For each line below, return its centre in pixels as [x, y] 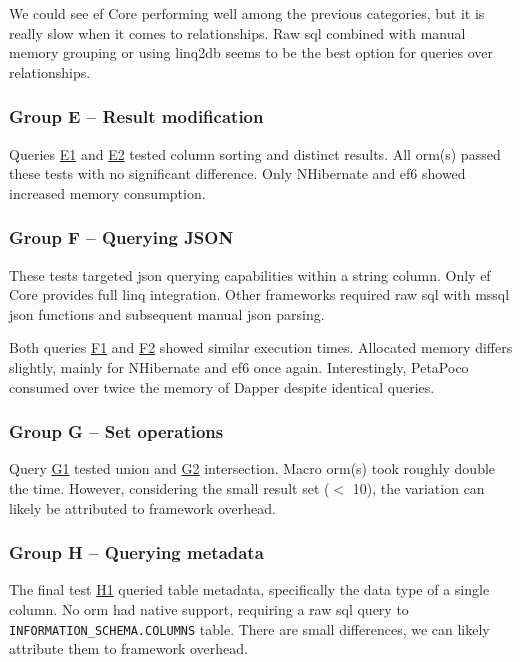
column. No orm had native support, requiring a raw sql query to [209, 608]
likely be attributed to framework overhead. [142, 507]
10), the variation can [418, 487]
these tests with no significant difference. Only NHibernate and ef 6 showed [237, 173]
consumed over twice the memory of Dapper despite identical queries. [222, 386]
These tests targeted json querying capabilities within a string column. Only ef [250, 274]
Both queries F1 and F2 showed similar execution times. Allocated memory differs [261, 347]
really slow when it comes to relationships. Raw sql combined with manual [237, 32]
